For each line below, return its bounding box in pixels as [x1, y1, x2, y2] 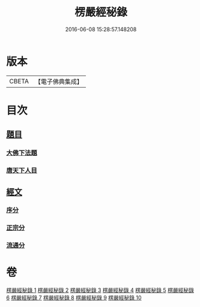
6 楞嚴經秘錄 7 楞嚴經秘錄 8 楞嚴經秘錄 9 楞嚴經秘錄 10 [6, 294, 142, 302]
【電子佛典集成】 [34, 77, 83, 86]
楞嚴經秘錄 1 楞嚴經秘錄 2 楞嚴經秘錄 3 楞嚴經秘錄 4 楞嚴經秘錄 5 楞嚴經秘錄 [6, 287, 194, 294]
